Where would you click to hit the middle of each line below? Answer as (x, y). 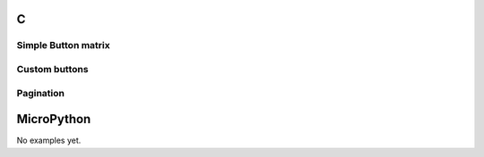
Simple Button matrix (64, 45)
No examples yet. (49, 140)
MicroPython (54, 119)
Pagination (40, 93)
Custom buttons (52, 69)
